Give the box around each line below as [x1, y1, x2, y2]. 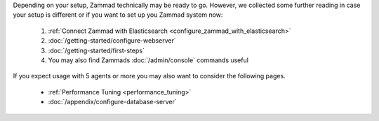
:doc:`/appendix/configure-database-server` [48, 98, 177, 106]
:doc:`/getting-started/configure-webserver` [48, 36, 177, 45]
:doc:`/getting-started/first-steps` [48, 46, 145, 55]
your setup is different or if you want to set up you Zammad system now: [13, 10, 223, 19]
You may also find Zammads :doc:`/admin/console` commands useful [48, 56, 249, 64]
